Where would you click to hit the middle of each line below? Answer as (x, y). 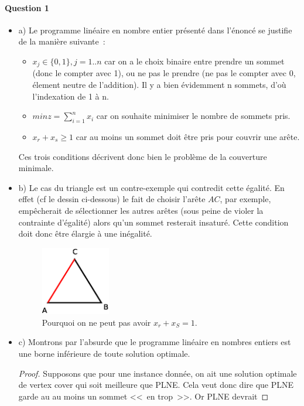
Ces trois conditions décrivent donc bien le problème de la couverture (143, 156)
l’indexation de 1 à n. (71, 96)
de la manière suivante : (62, 41)
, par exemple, (245, 199)
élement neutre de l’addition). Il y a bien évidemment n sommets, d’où (159, 85)
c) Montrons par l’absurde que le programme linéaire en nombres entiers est (155, 342)
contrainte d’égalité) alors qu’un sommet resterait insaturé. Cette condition (153, 222)
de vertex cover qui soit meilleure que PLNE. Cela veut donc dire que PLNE (156, 385)
